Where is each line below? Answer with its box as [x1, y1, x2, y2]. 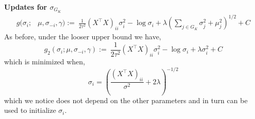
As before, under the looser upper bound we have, [4, 31, 161, 42]
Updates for [4, 2, 47, 12]
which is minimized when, [4, 56, 85, 67]
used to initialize [4, 105, 56, 115]
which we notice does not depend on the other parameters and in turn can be [4, 94, 248, 105]
